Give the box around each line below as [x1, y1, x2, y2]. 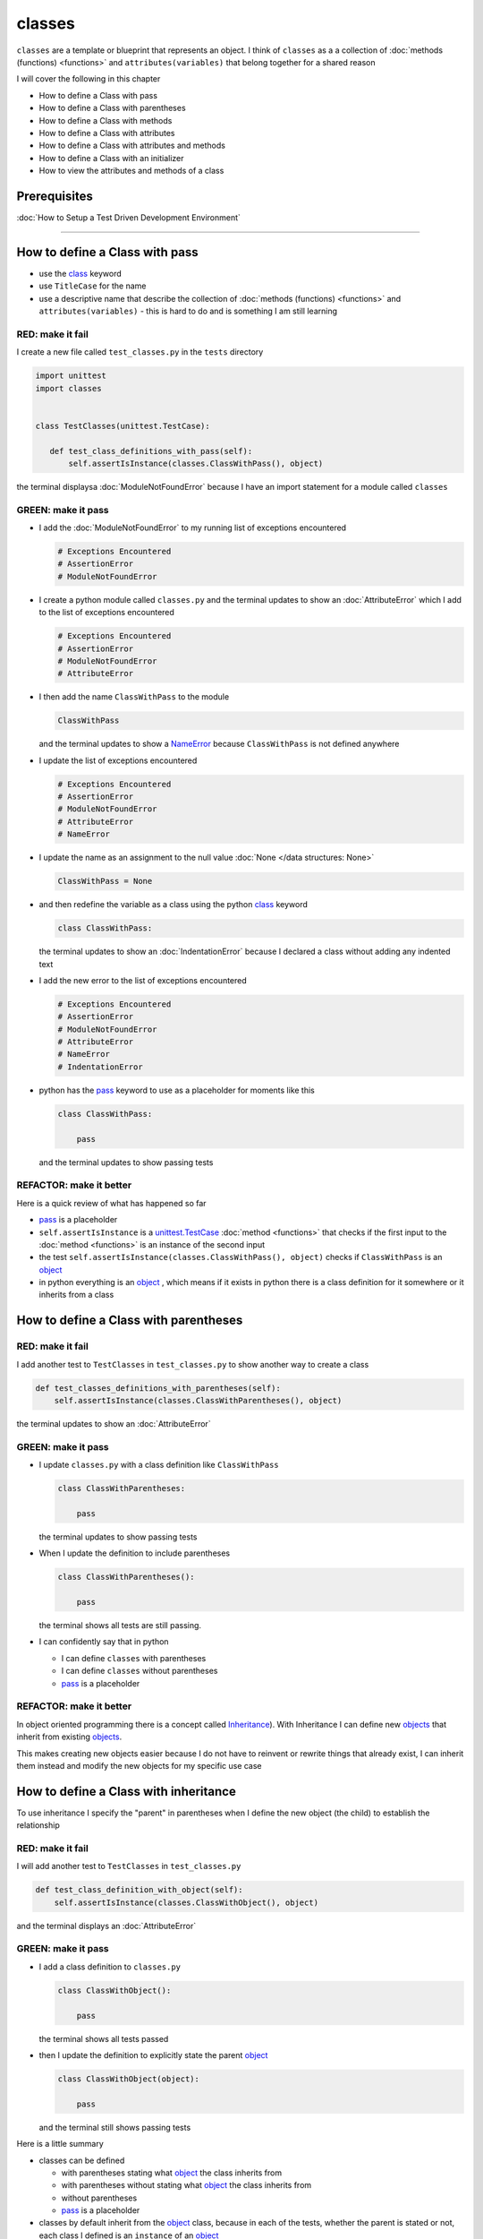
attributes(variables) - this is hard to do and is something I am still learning [38, 305, 338, 317]
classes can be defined [38, 2155, 125, 2166]
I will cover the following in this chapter [16, 73, 161, 84]
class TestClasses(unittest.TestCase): [35, 421, 210, 431]
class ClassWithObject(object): [57, 2073, 200, 2084]
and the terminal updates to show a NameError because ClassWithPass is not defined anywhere [38, 739, 400, 750]
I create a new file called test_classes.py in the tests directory [16, 347, 264, 357]
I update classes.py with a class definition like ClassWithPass [38, 1460, 279, 1471]
